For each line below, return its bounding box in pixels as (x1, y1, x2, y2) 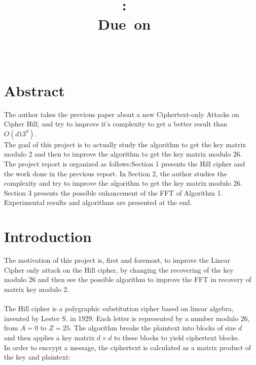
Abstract (4, 80, 65, 100)
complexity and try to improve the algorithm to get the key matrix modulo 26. (4, 178, 243, 188)
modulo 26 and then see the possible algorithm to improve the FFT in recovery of (4, 274, 252, 284)
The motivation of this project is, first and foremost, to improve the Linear (4, 255, 230, 265)
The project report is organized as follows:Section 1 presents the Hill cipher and (4, 159, 245, 169)
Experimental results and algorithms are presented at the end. (4, 197, 192, 207)
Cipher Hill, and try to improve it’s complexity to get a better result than (4, 119, 227, 129)
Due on (98, 14, 151, 34)
